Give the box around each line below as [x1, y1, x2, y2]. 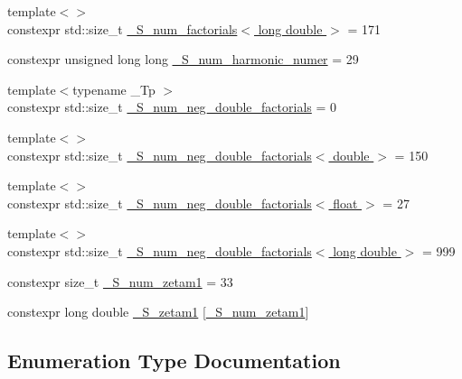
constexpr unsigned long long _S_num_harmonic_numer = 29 [7, 50, 359, 69]
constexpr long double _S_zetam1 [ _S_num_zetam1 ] [7, 302, 309, 321]
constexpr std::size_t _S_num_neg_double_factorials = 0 [7, 97, 337, 116]
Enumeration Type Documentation [7, 347, 341, 374]
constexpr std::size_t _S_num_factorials [7, 19, 238, 38]
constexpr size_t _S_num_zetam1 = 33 [7, 272, 233, 291]
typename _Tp [72, 79, 156, 98]
